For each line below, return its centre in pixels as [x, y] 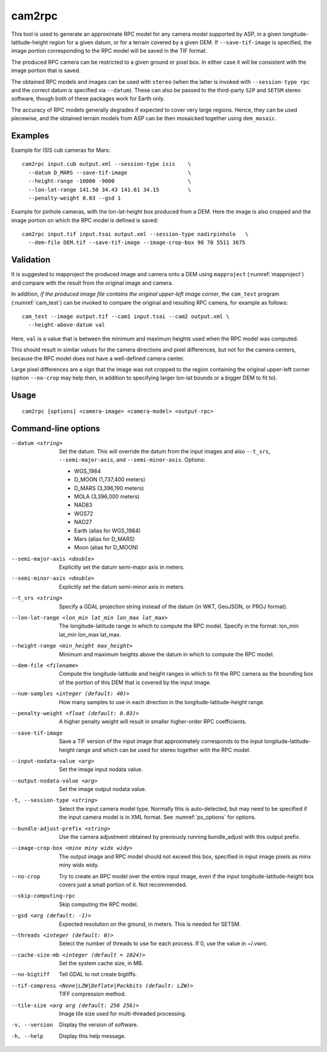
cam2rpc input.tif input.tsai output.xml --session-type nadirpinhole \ [135, 234]
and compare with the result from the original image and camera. [92, 283]
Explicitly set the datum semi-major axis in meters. [122, 567]
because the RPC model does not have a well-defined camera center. [98, 358]
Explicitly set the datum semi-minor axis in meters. [122, 586]
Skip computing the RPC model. [99, 904]
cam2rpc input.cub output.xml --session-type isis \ [107, 164]
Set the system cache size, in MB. [101, 963]
